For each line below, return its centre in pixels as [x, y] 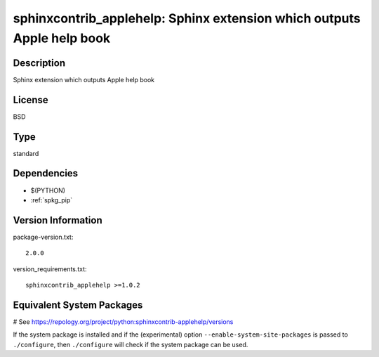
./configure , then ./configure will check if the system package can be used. [131, 344]
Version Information [58, 220]
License [31, 99]
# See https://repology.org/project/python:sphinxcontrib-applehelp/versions [123, 322]
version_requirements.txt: [50, 269]
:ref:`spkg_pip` [52, 200]
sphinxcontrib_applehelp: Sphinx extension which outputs [187, 18]
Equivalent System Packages [78, 305]
